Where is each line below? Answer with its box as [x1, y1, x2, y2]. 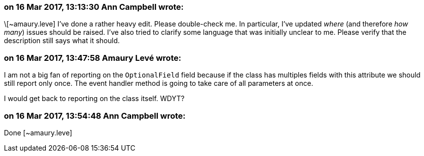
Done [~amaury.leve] [4, 128, 72, 137]
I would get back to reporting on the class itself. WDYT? [4, 94, 185, 103]
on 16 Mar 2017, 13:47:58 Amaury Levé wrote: [4, 52, 181, 63]
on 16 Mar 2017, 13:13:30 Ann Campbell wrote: [4, 2, 184, 12]
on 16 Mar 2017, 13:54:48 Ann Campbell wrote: [4, 110, 186, 121]
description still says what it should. [4, 36, 120, 45]
